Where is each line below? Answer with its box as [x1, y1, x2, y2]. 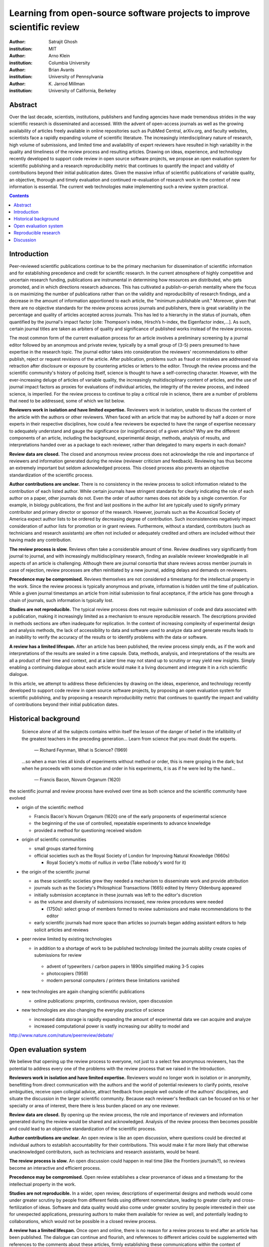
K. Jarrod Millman [48, 80, 85, 87]
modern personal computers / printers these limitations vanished [46, 978, 180, 984]
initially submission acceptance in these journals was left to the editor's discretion [34, 892, 202, 898]
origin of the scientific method [21, 804, 84, 810]
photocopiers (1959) [46, 970, 88, 976]
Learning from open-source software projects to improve [9, 7, 250, 18]
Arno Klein [48, 53, 70, 59]
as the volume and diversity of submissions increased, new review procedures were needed [34, 899, 224, 905]
